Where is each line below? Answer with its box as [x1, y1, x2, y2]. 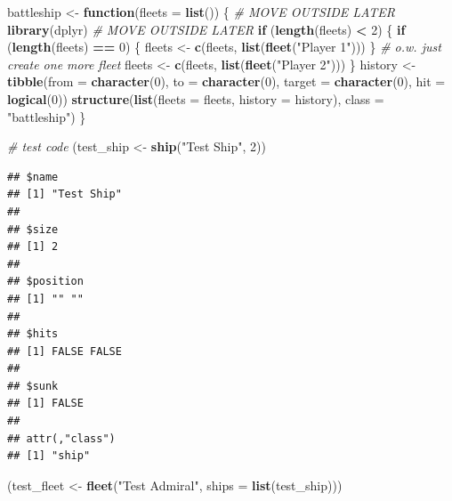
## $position [7, 275, 84, 288]
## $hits [7, 327, 59, 341]
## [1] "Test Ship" [7, 188, 122, 201]
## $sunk [7, 379, 59, 392]
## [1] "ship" [7, 449, 91, 463]
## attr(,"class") [7, 432, 116, 445]
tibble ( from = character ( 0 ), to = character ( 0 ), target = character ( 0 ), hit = [7, 72, 446, 91]
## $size [7, 222, 59, 236]
